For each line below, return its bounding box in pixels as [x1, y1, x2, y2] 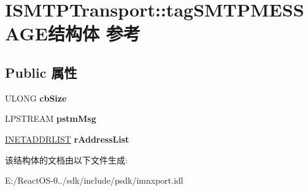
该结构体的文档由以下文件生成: [5, 153, 128, 166]
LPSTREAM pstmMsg [5, 112, 96, 125]
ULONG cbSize [5, 91, 67, 104]
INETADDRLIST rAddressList [5, 132, 129, 145]
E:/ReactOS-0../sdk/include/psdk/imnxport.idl [5, 174, 183, 187]
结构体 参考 [47, 21, 141, 46]
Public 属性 [5, 62, 77, 81]
